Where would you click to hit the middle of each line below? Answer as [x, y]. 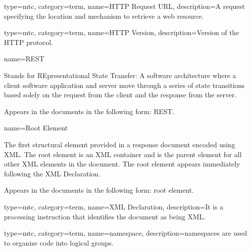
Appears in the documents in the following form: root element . [99, 190]
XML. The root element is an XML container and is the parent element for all [123, 154]
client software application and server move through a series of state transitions [125, 85]
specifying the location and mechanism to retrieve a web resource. [104, 16]
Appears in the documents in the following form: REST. [89, 111]
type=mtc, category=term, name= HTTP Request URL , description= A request [125, 6]
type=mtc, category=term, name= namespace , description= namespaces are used [125, 233]
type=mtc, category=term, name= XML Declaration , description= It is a [114, 206]
